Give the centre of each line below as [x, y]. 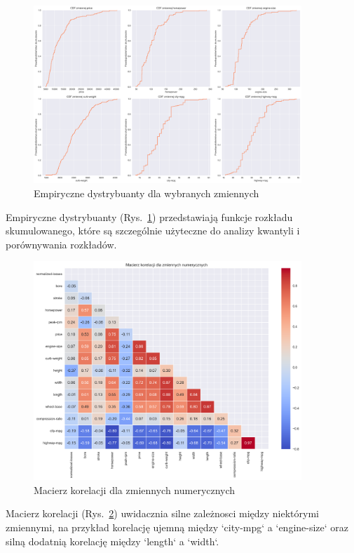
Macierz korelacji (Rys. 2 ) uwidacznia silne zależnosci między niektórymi [162, 513]
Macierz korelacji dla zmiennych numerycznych [135, 489]
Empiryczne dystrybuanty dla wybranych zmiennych [147, 193]
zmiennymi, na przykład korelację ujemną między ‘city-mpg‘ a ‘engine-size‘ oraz [177, 527]
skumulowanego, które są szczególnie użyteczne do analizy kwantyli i [153, 231]
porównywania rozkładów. [61, 244]
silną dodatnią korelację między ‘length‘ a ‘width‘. [113, 541]
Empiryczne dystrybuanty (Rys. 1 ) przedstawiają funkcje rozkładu [149, 216]
